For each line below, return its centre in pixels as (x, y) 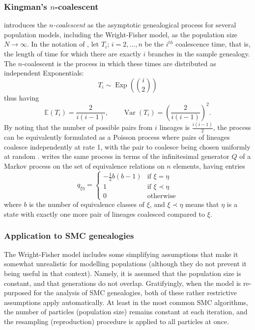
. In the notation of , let (63, 44)
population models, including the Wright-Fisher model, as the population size (121, 34)
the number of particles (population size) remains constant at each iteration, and (126, 312)
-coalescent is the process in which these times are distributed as (119, 63)
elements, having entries (209, 165)
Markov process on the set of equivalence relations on (84, 165)
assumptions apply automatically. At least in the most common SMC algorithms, (126, 302)
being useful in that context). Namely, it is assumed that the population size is (123, 273)
